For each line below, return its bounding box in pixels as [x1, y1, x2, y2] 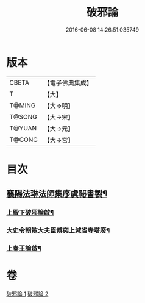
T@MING [9, 101, 36, 110]
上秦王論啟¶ [6, 244, 41, 253]
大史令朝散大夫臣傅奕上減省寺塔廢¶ [6, 226, 110, 235]
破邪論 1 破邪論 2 [6, 290, 49, 298]
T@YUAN [9, 124, 37, 132]
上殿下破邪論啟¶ [6, 209, 54, 217]
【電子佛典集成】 [43, 79, 93, 87]
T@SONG [9, 112, 38, 121]
